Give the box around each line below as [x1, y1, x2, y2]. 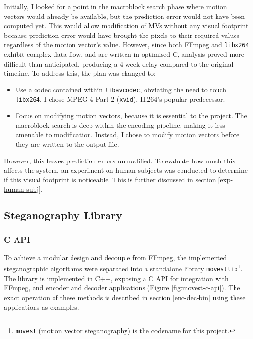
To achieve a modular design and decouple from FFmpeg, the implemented [4, 252, 227, 262]
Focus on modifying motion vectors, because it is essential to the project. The [15, 110, 247, 121]
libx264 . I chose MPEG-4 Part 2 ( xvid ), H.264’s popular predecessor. [15, 94, 225, 104]
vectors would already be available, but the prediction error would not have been [4, 11, 245, 21]
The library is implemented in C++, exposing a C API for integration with [4, 273, 229, 283]
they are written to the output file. [15, 139, 119, 149]
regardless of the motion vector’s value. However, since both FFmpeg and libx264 [4, 39, 249, 50]
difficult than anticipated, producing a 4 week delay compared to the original [4, 58, 234, 69]
